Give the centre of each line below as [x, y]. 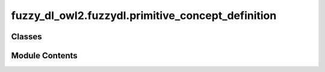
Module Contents [44, 56]
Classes [26, 37]
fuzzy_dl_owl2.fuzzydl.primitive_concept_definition [144, 15]
